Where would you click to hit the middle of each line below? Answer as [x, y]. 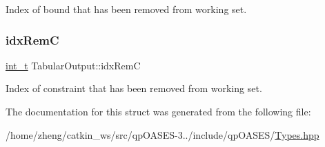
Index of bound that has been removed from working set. [126, 9]
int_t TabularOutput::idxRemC [73, 65]
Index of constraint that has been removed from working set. [134, 88]
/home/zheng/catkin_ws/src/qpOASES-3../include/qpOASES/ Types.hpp [162, 134]
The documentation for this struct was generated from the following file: [158, 111]
